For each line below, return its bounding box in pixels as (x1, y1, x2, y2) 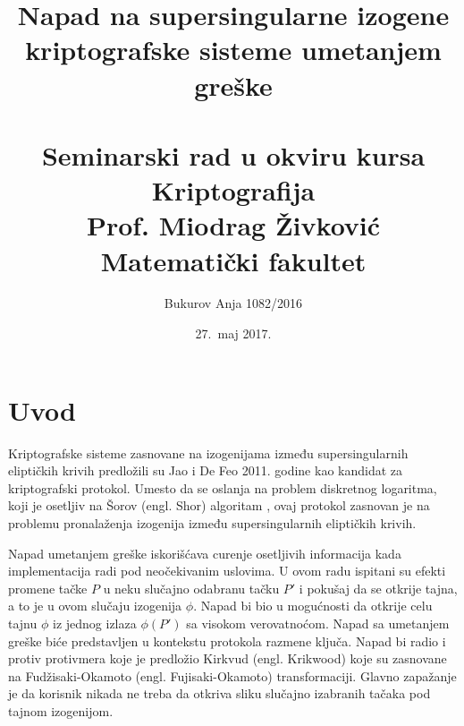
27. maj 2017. (195, 324, 272, 343)
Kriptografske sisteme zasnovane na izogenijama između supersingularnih (8, 443, 409, 462)
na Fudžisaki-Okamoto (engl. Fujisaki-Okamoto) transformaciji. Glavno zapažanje (8, 666, 457, 685)
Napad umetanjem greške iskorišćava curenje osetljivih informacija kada (8, 543, 401, 562)
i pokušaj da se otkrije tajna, (299, 578, 458, 597)
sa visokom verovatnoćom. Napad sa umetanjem (186, 613, 450, 632)
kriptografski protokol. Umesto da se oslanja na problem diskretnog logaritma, (8, 478, 437, 497)
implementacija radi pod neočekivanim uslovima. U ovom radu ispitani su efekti (8, 561, 446, 580)
